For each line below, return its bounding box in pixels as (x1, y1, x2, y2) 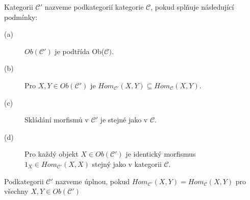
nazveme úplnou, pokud (55, 176, 130, 186)
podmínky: (4, 11, 38, 22)
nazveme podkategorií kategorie (44, 2, 144, 12)
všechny (4, 186, 29, 196)
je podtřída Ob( (55, 45, 105, 56)
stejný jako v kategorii (92, 158, 162, 169)
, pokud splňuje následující (151, 2, 234, 12)
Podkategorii (4, 176, 44, 186)
